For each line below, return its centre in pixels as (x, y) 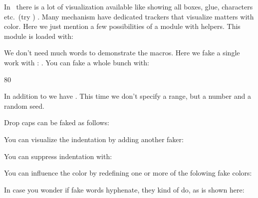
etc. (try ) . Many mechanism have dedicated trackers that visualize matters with (129, 16)
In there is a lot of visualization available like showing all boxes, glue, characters (129, 6)
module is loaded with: (39, 36)
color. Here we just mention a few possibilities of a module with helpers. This (122, 26)
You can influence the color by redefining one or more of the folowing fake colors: (128, 173)
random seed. (24, 105)
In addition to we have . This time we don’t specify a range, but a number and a (128, 96)
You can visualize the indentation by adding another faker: (94, 139)
